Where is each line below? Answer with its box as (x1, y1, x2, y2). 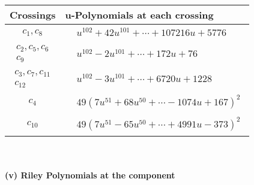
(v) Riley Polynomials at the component (5, 168, 175, 181)
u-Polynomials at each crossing (65, 8, 214, 22)
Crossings (10, 8, 56, 22)
